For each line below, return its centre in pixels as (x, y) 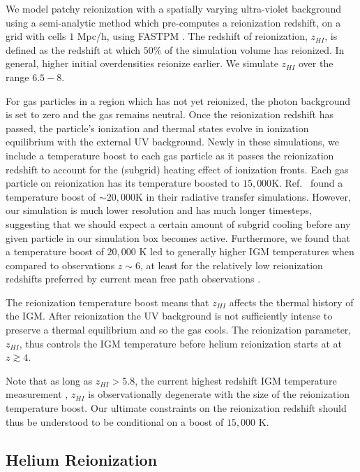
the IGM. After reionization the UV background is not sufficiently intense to (169, 316)
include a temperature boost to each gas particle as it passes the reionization (170, 155)
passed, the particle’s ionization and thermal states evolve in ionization (157, 128)
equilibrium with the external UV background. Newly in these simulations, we (172, 142)
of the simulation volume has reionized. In (255, 49)
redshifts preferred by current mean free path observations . (133, 279)
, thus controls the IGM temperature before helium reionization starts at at (181, 343)
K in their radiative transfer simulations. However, (243, 196)
